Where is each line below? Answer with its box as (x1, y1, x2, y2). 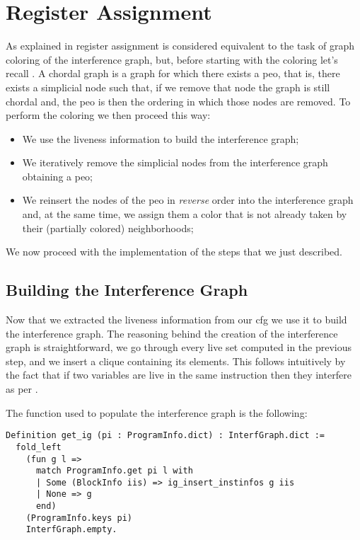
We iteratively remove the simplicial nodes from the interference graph (22, 155, 328, 170)
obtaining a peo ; (22, 168, 93, 183)
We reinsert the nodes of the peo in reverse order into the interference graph (22, 193, 354, 207)
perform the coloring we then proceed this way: (6, 108, 211, 122)
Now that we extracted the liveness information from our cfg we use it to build (6, 312, 347, 327)
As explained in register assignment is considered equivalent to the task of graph (6, 38, 355, 53)
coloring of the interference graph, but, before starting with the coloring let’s (6, 52, 338, 67)
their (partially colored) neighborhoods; (22, 220, 194, 235)
